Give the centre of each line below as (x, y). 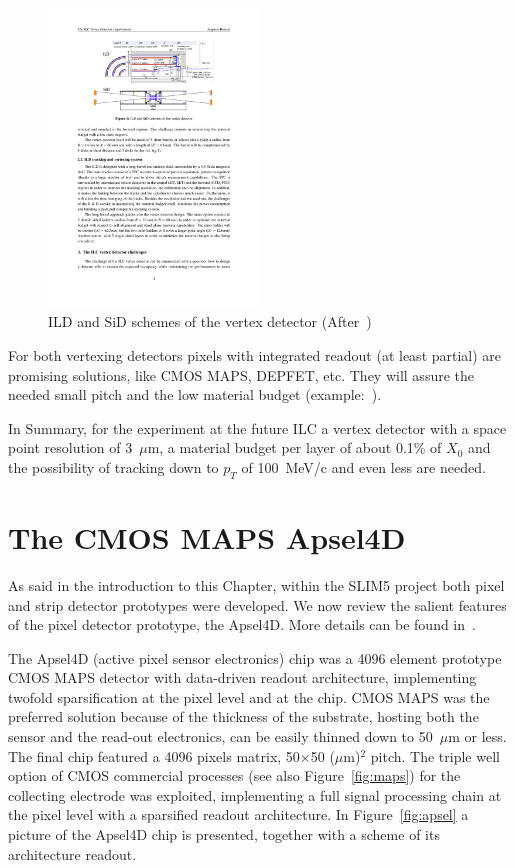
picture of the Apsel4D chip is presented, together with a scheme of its (224, 834)
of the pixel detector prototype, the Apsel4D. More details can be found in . (242, 624)
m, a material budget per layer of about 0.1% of (294, 447)
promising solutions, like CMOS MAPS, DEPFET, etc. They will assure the (241, 374)
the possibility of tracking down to (113, 467)
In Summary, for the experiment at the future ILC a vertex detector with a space (257, 427)
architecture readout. (72, 853)
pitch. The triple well (435, 755)
